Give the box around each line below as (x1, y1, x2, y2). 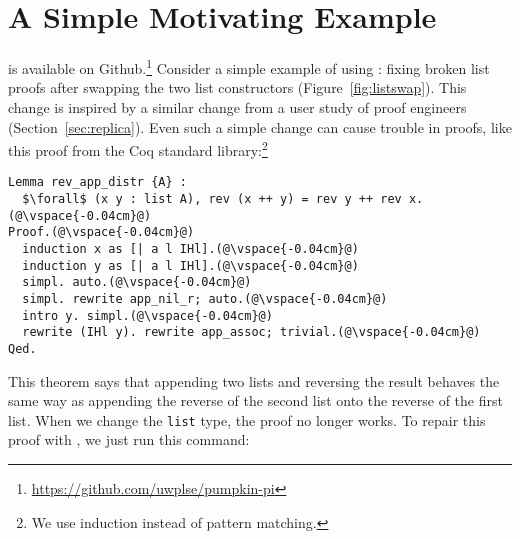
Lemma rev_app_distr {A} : (8, 175, 187, 190)
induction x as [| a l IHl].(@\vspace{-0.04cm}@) (22, 242, 359, 257)
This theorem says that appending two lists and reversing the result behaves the (8, 370, 500, 391)
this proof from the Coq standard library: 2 (8, 137, 268, 160)
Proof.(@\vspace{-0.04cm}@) (8, 225, 195, 240)
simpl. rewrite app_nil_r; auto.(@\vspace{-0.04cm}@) (22, 292, 388, 306)
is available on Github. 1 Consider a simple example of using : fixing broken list (8, 55, 490, 78)
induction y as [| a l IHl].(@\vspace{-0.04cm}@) (22, 258, 359, 273)
